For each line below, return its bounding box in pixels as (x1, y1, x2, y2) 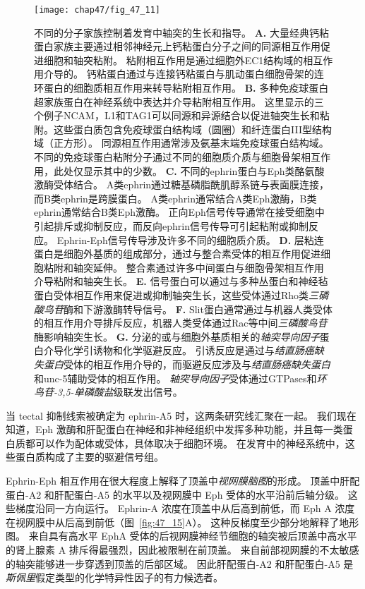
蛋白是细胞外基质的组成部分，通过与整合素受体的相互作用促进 (34, 246, 321, 261)
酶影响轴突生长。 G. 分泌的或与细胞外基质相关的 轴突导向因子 (34, 329, 320, 344)
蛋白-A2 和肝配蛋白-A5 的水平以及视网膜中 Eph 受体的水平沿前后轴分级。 (6, 487, 345, 502)
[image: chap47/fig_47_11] (34, 5, 160, 15)
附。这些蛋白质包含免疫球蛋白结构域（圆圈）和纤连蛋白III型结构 (34, 121, 332, 136)
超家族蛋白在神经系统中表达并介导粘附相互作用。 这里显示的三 (34, 94, 324, 109)
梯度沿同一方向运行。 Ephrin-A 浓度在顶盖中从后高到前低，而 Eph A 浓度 (15, 501, 355, 516)
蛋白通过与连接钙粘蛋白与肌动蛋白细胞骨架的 (106, 66, 314, 81)
